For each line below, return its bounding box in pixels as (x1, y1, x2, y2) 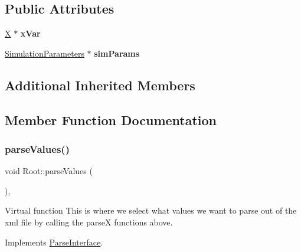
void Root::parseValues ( (5, 165, 93, 177)
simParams (94, 47, 140, 59)
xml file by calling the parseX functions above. (5, 215, 173, 228)
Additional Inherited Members (5, 76, 195, 94)
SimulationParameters (5, 47, 84, 59)
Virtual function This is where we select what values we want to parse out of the (5, 204, 297, 217)
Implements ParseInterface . (5, 235, 103, 248)
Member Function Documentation (5, 110, 217, 129)
